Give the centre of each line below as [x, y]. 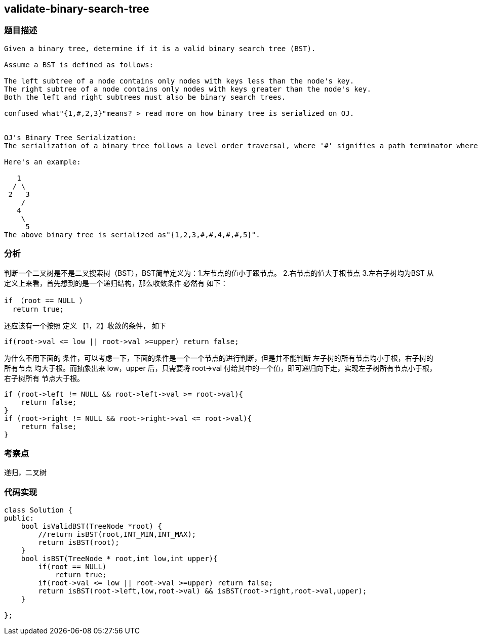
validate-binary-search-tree [77, 9]
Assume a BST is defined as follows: [79, 65]
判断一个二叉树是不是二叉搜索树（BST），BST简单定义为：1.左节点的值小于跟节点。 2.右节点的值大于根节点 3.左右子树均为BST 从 [219, 273]
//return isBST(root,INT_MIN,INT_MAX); [117, 535]
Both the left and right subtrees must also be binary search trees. [145, 97]
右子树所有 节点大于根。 [44, 378]
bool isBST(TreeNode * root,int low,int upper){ [119, 559]
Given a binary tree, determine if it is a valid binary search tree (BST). [160, 48]
